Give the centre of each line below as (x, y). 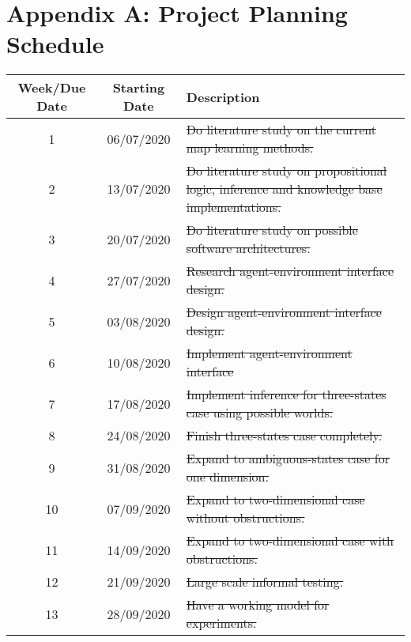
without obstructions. (245, 518)
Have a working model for (258, 605)
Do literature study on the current (281, 130)
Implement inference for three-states (286, 395)
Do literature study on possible (272, 230)
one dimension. (227, 477)
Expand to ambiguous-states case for (288, 459)
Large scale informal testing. (265, 582)
